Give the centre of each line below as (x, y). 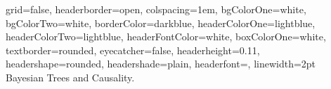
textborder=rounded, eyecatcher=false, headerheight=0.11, (133, 50)
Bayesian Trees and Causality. (70, 77)
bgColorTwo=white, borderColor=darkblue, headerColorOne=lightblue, (161, 23)
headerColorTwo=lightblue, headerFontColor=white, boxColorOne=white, (166, 37)
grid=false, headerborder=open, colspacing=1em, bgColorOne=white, (156, 9)
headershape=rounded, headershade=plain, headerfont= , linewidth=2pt (161, 64)
